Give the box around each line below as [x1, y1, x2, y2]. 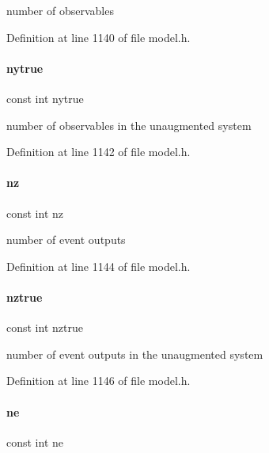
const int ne [6, 433, 64, 450]
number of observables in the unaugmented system [6, 116, 252, 133]
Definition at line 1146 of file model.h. [6, 372, 191, 389]
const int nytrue [6, 89, 84, 106]
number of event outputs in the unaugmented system [6, 345, 263, 362]
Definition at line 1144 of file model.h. [6, 257, 191, 274]
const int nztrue [6, 319, 83, 336]
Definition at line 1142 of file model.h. [6, 143, 191, 160]
